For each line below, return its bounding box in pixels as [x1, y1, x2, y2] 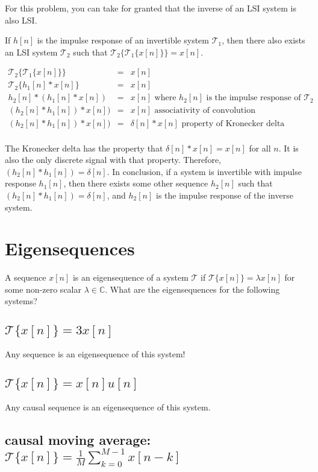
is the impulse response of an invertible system [37, 34, 209, 46]
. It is [278, 141, 299, 154]
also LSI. [5, 13, 37, 26]
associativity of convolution [154, 106, 255, 115]
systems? [5, 295, 37, 307]
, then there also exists [222, 34, 305, 46]
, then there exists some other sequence [63, 177, 208, 190]
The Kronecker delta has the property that [5, 141, 163, 154]
